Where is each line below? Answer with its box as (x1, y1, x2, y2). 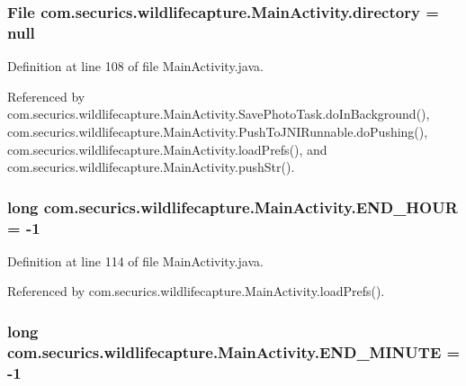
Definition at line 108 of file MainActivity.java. (7, 57, 264, 76)
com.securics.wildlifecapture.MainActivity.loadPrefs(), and (7, 139, 327, 158)
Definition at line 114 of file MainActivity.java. (7, 251, 264, 270)
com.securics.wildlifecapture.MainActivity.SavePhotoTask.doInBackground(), (7, 104, 430, 123)
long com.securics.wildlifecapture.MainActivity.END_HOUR (7, 195, 458, 218)
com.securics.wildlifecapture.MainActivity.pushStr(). (7, 157, 295, 176)
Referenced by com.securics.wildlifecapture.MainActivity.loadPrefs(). (7, 282, 385, 301)
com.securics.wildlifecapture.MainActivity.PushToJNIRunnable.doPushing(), (7, 121, 428, 140)
